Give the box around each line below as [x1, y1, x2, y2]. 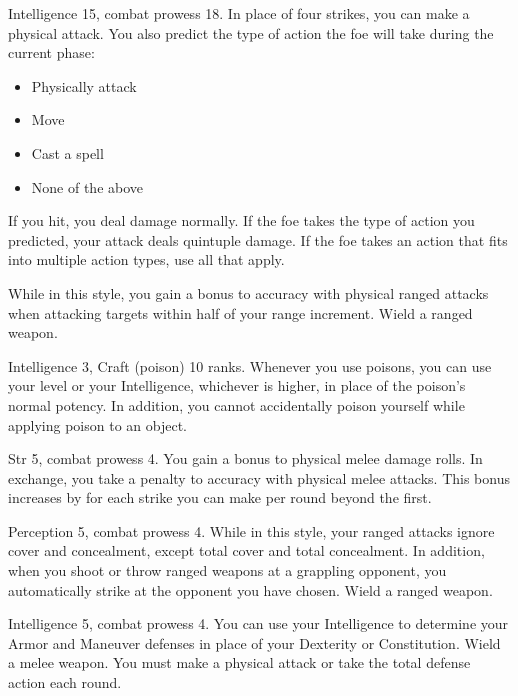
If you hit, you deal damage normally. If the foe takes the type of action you [8, 210, 475, 231]
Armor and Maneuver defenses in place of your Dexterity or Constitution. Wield [8, 632, 501, 653]
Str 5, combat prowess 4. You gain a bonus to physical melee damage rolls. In [8, 448, 483, 469]
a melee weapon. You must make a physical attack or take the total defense [8, 652, 471, 673]
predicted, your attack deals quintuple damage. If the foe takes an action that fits [8, 229, 508, 250]
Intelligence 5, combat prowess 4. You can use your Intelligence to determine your [8, 613, 509, 634]
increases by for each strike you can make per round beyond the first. [8, 487, 432, 508]
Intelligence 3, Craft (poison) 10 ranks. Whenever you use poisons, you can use [8, 355, 492, 376]
